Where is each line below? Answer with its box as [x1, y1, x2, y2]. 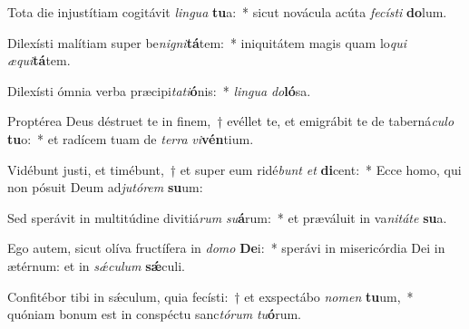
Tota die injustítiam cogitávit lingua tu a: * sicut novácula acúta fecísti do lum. [7, 3, 447, 21]
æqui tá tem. [7, 51, 71, 70]
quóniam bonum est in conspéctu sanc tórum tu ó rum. [7, 305, 301, 324]
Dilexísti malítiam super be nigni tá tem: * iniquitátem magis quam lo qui [7, 33, 407, 52]
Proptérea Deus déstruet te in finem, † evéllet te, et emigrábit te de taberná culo [7, 111, 454, 131]
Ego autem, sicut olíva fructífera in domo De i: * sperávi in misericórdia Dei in [7, 238, 445, 257]
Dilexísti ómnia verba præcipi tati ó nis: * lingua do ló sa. [7, 81, 311, 100]
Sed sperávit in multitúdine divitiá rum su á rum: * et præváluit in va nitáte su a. [7, 208, 447, 227]
